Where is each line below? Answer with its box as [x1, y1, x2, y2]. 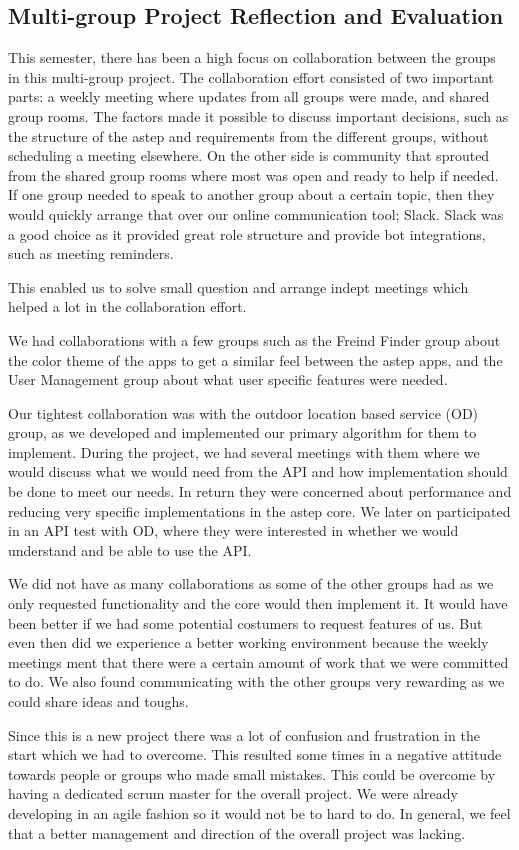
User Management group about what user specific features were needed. [8, 369, 448, 390]
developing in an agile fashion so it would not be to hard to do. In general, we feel [8, 802, 511, 823]
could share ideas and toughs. [8, 691, 189, 712]
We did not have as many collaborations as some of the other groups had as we [8, 573, 494, 594]
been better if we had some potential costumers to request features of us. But [8, 612, 483, 633]
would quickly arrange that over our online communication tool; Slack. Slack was [8, 203, 504, 224]
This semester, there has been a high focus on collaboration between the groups [8, 47, 496, 68]
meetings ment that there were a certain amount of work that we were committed [8, 651, 509, 672]
